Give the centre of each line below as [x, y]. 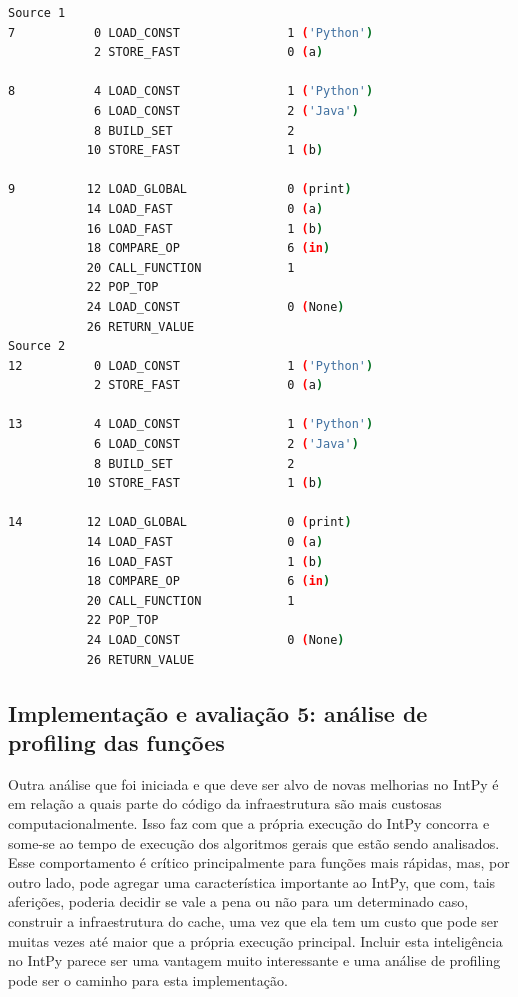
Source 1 [37, 13]
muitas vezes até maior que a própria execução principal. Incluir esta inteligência [255, 940]
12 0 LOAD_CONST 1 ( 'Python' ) [191, 365]
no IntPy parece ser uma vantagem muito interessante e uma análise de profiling [254, 960]
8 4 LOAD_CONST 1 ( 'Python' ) [191, 91]
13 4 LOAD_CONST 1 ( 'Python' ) [191, 424]
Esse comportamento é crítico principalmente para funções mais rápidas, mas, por [259, 862]
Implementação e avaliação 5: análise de [218, 712]
